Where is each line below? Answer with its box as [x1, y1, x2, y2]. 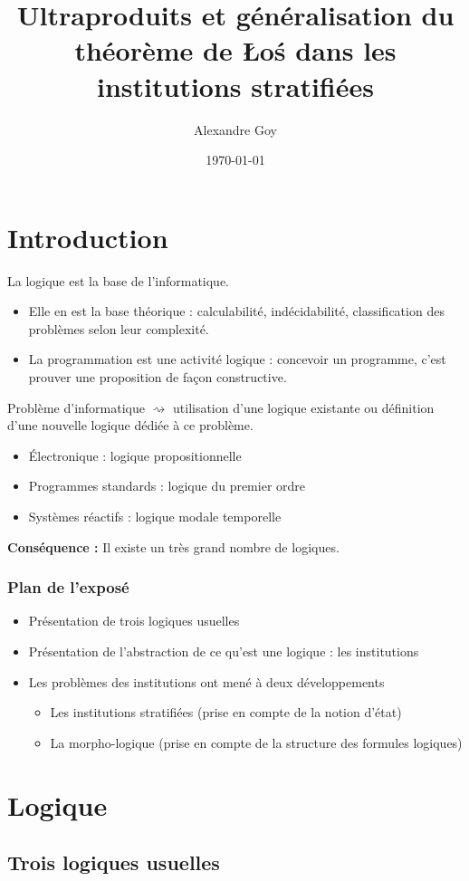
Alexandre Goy [194, 120, 277, 139]
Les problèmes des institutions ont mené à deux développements [28, 672, 385, 691]
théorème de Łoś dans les [74, 32, 397, 69]
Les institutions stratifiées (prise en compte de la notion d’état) [50, 703, 402, 722]
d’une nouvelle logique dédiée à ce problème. [7, 416, 254, 435]
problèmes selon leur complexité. [28, 319, 209, 338]
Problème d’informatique [7, 397, 145, 417]
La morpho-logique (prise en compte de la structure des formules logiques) [50, 733, 463, 752]
